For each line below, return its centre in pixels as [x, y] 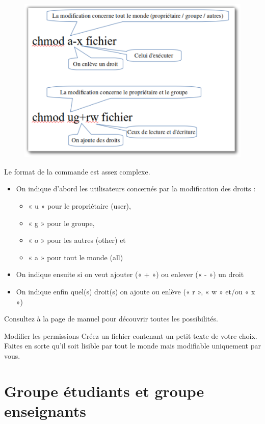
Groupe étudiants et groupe [104, 391]
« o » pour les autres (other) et [77, 240]
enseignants [45, 410]
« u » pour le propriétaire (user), [79, 206]
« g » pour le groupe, [61, 223]
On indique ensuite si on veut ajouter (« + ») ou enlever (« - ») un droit [130, 274]
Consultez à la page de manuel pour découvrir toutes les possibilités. [111, 319]
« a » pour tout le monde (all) [76, 257]
